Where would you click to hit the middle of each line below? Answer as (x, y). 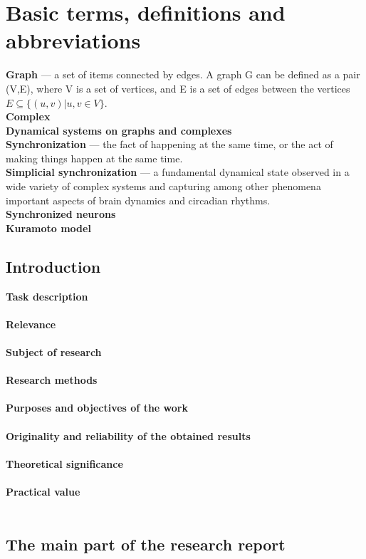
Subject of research (54, 352)
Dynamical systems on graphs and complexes (119, 130)
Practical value (43, 491)
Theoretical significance (64, 463)
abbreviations (73, 40)
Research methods (52, 380)
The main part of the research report (146, 544)
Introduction (53, 266)
